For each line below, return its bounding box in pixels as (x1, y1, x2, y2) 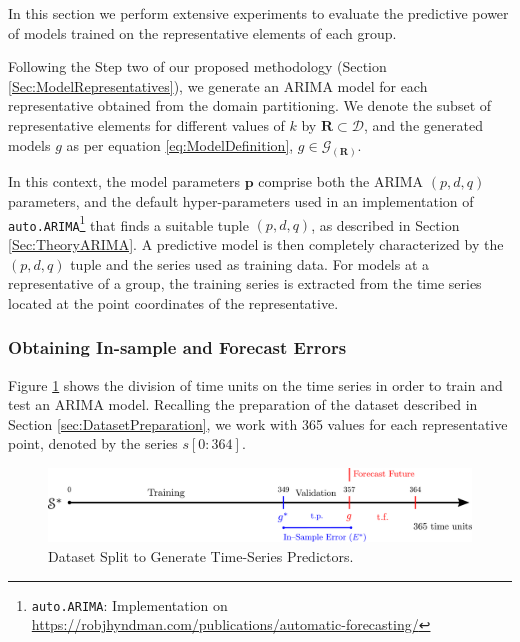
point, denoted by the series (8, 433, 178, 454)
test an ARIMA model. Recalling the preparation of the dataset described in (8, 394, 478, 415)
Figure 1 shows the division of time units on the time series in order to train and (8, 374, 503, 395)
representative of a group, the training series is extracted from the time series (8, 273, 482, 294)
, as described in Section (311, 214, 460, 235)
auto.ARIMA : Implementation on (31, 594, 228, 615)
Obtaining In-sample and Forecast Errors (8, 335, 347, 360)
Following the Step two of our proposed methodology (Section (8, 56, 387, 77)
